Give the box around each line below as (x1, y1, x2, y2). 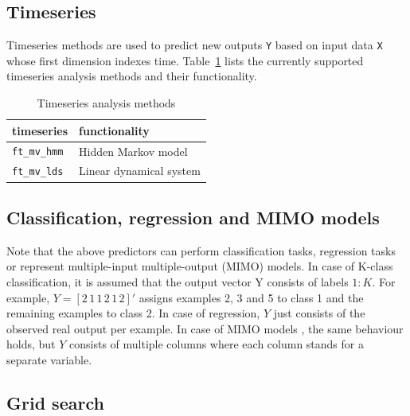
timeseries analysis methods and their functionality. (6, 68, 257, 84)
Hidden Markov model (79, 142, 188, 159)
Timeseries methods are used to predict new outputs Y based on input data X (6, 37, 383, 53)
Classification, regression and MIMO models (6, 204, 380, 229)
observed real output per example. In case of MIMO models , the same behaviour (6, 320, 404, 336)
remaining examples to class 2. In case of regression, (6, 305, 260, 321)
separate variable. (6, 351, 92, 367)
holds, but (6, 336, 56, 352)
